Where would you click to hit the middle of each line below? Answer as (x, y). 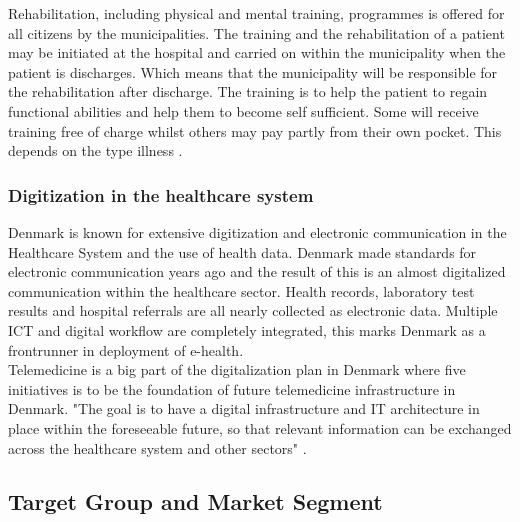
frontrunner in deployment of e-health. (126, 349)
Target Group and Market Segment (195, 501)
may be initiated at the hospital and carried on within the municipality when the (257, 52)
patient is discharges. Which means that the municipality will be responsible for (253, 71)
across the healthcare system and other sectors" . (157, 447)
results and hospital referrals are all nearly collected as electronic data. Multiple (253, 310)
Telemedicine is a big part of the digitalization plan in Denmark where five (237, 369)
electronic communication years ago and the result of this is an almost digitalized (257, 271)
